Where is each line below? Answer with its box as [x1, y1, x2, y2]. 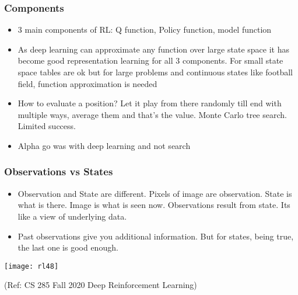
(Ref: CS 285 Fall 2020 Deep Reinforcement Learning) [4, 279, 197, 291]
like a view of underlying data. [17, 210, 127, 222]
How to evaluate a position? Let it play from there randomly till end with [17, 97, 282, 109]
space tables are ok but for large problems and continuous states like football [17, 66, 293, 78]
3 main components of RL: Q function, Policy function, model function [17, 23, 272, 36]
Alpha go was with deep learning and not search [17, 139, 191, 151]
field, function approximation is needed [17, 77, 157, 89]
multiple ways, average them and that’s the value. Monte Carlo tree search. [17, 108, 287, 120]
